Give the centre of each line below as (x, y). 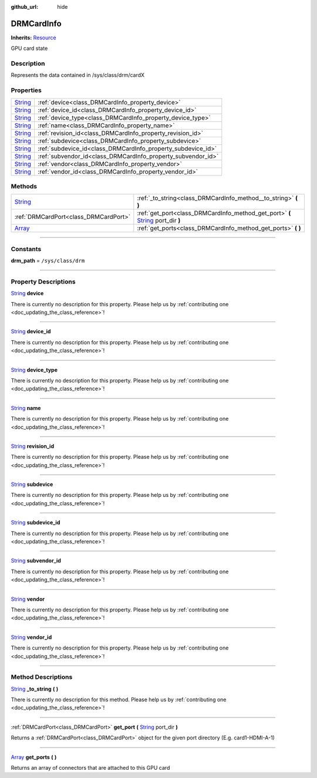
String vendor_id (31, 637)
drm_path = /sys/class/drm (48, 261)
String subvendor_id (36, 561)
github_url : (24, 7)
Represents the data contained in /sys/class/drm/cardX (78, 75)
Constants (26, 249)
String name (26, 408)
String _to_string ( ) (35, 689)
